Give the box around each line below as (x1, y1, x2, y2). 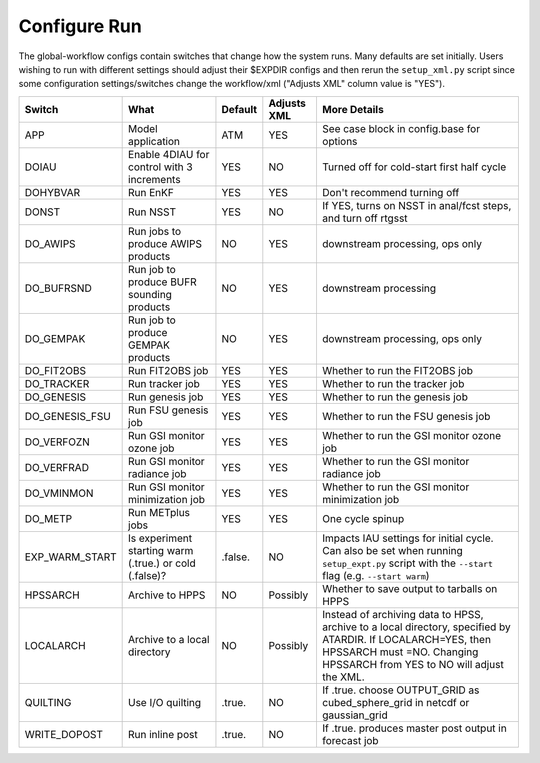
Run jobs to (128, 224, 182, 238)
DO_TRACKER (24, 376, 90, 390)
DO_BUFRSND (24, 281, 92, 295)
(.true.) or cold (128, 556, 196, 570)
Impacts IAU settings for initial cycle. (321, 531, 494, 545)
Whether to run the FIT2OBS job (321, 363, 474, 377)
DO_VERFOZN (24, 435, 90, 449)
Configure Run (18, 15, 142, 37)
